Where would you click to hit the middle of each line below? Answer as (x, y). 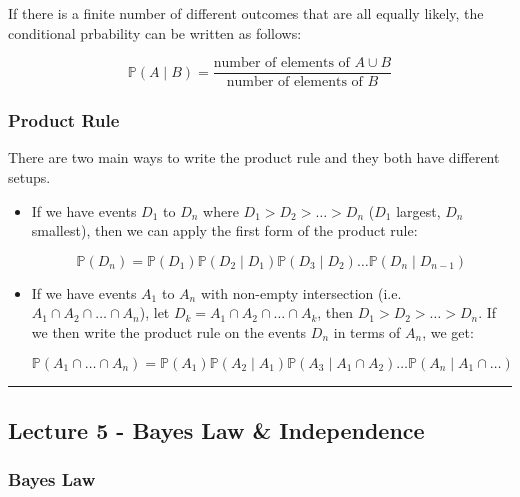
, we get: (448, 332)
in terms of (367, 332)
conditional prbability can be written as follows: (155, 32)
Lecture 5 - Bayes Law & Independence (216, 430)
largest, (418, 210)
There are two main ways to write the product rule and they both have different (254, 157)
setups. (29, 177)
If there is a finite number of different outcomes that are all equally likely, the (246, 13)
